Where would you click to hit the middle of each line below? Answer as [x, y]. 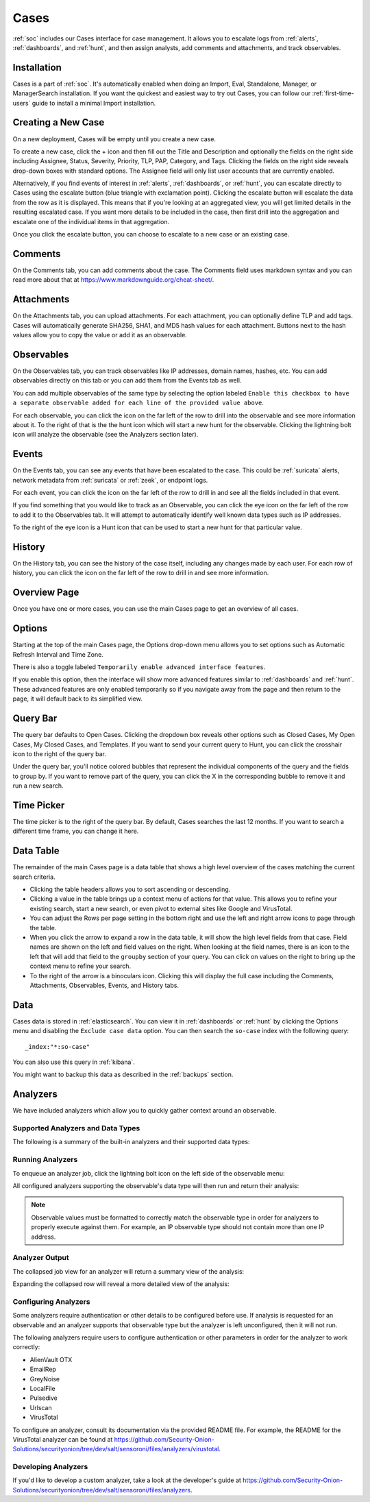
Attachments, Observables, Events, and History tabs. [104, 985]
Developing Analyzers [50, 1467]
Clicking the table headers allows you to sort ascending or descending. [130, 889]
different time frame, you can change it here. [76, 831]
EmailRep [43, 1369]
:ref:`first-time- [333, 93]
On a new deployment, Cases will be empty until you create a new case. [114, 139]
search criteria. [34, 877]
